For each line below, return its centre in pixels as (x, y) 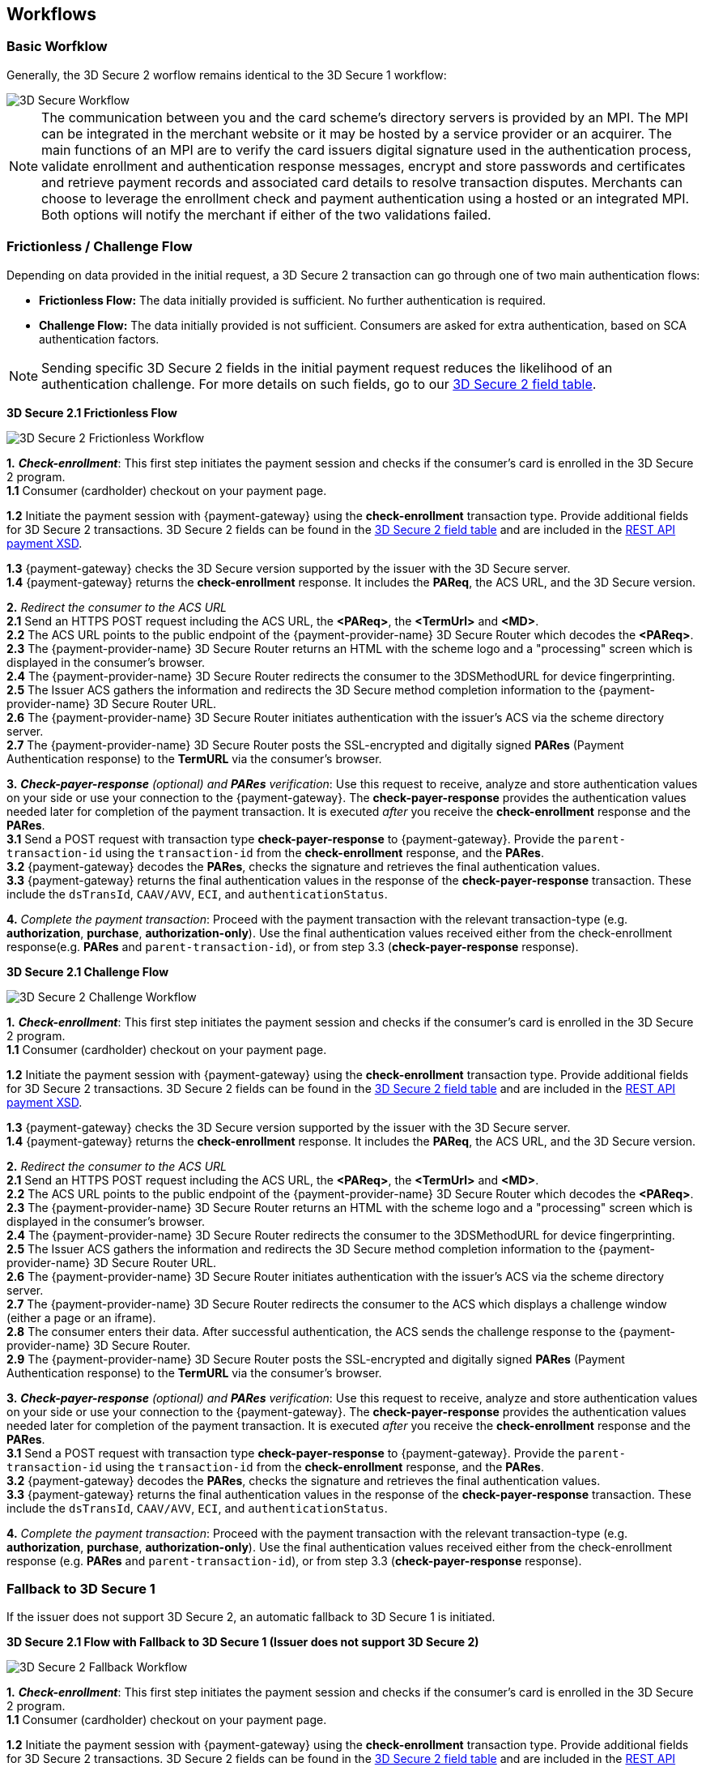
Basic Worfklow (57, 47)
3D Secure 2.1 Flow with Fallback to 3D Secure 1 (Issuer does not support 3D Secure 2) (243, 1642)
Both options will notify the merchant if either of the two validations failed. (266, 214)
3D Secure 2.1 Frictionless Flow (92, 412)
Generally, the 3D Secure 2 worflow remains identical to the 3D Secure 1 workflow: (227, 75)
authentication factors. (99, 339)
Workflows (51, 14)
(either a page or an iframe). (81, 1317)
